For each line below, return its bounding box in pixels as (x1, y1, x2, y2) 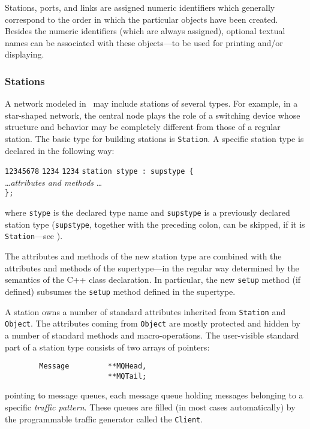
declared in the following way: (5, 144, 115, 156)
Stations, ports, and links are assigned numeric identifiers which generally (5, 1, 275, 13)
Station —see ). (5, 229, 63, 242)
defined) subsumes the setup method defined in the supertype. (5, 285, 236, 297)
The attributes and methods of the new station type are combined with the (5, 250, 282, 262)
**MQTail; (107, 371, 147, 380)
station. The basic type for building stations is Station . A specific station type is (5, 132, 304, 144)
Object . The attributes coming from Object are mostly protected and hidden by (5, 317, 301, 330)
